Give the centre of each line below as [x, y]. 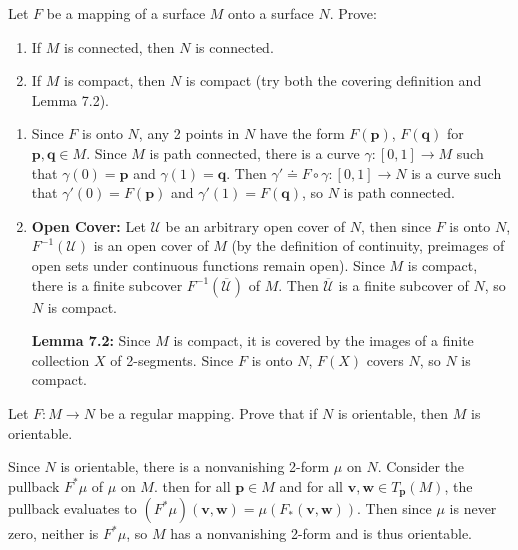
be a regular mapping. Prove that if [208, 412]
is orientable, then [393, 412]
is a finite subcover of [403, 284]
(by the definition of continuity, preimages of [368, 245]
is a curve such [456, 172]
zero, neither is [53, 533]
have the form [302, 133]
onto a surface [271, 13]
